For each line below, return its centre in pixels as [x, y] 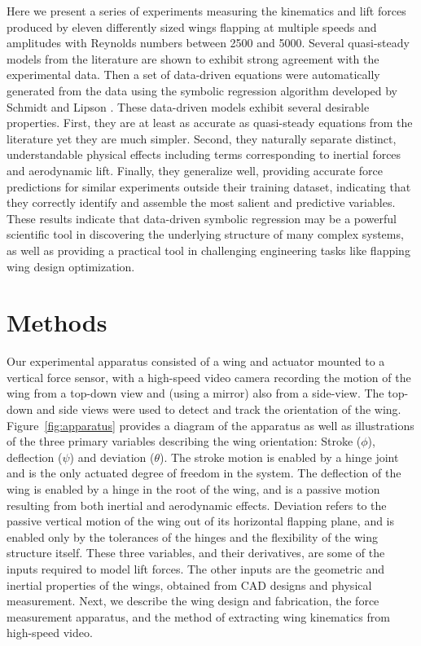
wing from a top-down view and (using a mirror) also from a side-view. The [195, 393]
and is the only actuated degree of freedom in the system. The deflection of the [204, 473]
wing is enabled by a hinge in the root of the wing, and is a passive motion [193, 488]
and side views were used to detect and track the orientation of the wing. [219, 409]
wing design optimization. [71, 266]
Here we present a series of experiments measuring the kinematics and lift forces [206, 11]
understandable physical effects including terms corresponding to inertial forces [204, 154]
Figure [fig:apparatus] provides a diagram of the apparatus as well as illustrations [210, 425]
